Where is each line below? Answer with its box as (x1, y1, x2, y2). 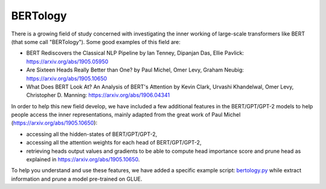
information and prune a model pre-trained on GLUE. (11, 175, 142, 182)
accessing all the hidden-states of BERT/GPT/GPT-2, (26, 130, 158, 138)
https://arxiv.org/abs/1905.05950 (26, 58, 109, 65)
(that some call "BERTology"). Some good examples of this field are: (11, 38, 181, 45)
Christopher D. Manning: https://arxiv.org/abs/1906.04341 (26, 91, 170, 99)
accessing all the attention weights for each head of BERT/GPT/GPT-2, (26, 139, 202, 146)
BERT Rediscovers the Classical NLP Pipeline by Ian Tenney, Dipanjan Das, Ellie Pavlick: (26, 49, 245, 57)
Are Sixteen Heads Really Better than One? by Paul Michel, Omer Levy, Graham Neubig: (26, 66, 245, 73)
